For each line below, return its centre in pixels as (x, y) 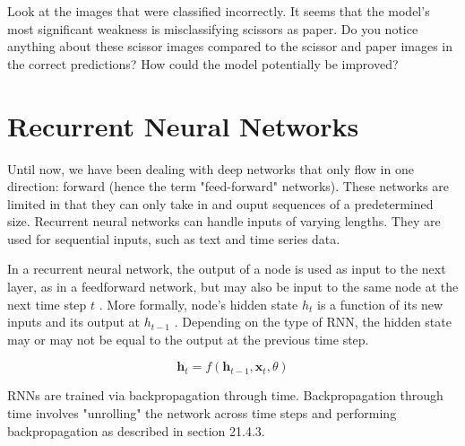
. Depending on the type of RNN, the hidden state (313, 322)
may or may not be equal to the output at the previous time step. (188, 339)
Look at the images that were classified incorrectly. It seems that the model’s (219, 11)
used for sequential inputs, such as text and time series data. (174, 238)
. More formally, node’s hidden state (198, 304)
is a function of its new (380, 304)
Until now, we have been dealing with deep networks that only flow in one (211, 168)
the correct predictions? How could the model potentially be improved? (203, 63)
